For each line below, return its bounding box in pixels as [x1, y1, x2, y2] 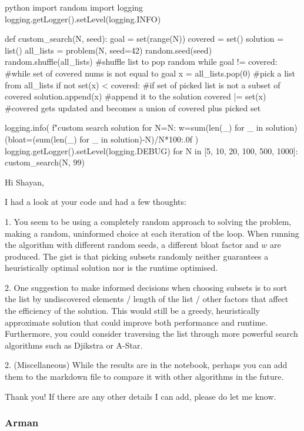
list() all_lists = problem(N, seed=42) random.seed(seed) [5, 44, 212, 56]
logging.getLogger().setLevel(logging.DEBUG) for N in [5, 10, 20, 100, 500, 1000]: [5, 144, 298, 157]
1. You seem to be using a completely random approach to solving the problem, [5, 215, 292, 227]
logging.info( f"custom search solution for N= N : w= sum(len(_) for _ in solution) [5, 121, 298, 134]
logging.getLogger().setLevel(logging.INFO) [5, 12, 161, 25]
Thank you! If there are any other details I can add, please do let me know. [5, 390, 276, 402]
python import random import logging [5, 1, 143, 13]
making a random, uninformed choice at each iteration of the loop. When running [5, 227, 299, 239]
